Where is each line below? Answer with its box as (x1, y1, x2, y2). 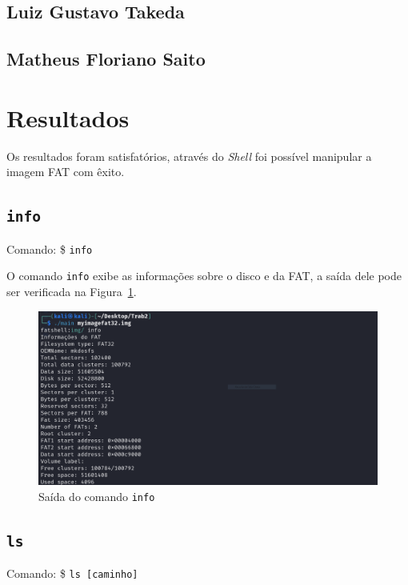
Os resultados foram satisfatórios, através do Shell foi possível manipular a (6, 147, 372, 164)
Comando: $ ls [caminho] (6, 564, 138, 581)
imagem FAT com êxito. (6, 163, 125, 180)
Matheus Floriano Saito (6, 46, 206, 71)
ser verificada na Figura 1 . (6, 282, 137, 299)
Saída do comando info (38, 487, 155, 504)
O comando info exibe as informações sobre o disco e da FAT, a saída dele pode (6, 267, 402, 284)
